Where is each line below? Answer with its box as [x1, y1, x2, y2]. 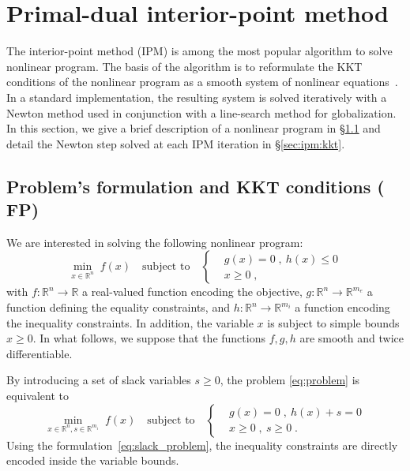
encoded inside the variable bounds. [6, 452, 179, 469]
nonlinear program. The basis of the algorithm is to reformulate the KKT [6, 58, 363, 74]
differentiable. [6, 345, 73, 361]
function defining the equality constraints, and [6, 299, 230, 316]
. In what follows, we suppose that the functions [32, 330, 265, 346]
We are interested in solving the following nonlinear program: [6, 234, 303, 250]
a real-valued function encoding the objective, [81, 283, 303, 300]
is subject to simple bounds [267, 314, 400, 331]
